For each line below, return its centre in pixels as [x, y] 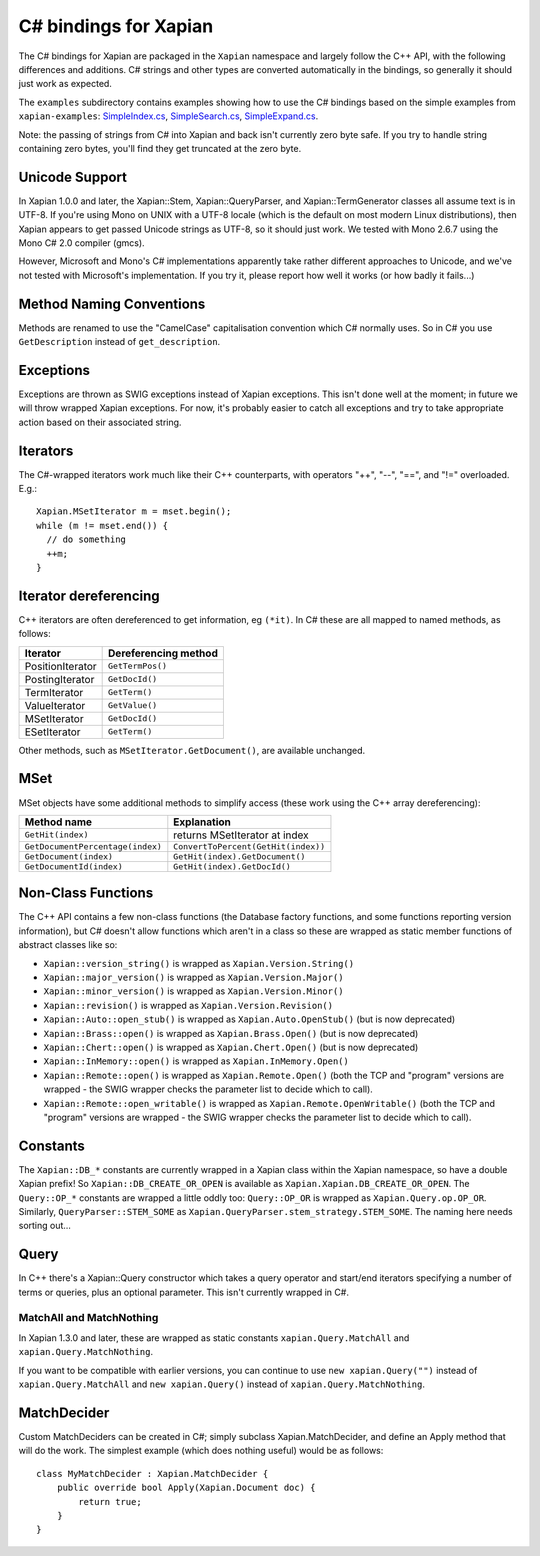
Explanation [202, 822]
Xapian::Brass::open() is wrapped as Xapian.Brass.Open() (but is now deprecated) [231, 1033]
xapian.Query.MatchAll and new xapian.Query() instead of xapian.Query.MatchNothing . [221, 1384]
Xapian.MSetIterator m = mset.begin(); [134, 511]
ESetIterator [52, 732]
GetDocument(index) [69, 856]
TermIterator [54, 692]
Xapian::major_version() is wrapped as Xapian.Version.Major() [193, 977]
